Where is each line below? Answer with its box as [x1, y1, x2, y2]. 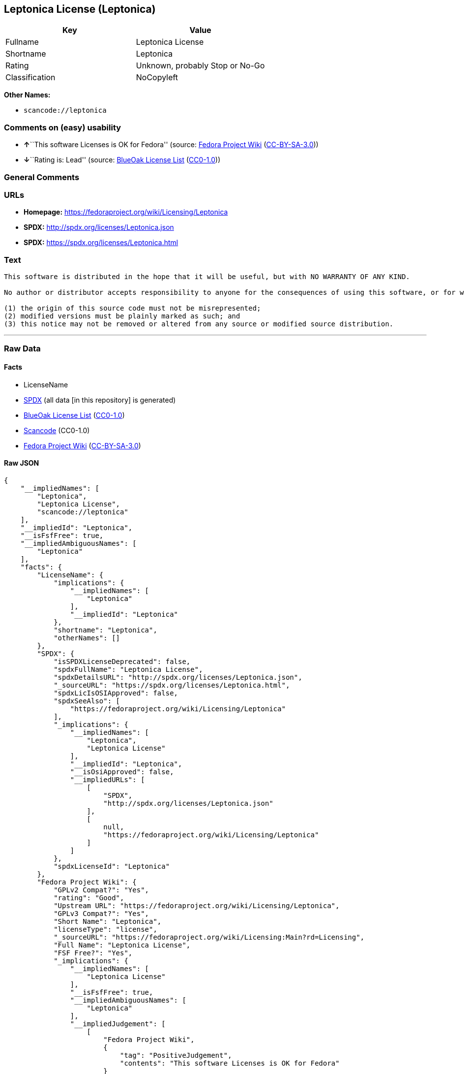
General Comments [4, 172, 80, 182]
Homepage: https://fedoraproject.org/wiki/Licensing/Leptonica [24, 208, 228, 217]
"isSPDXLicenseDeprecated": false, [54, 657, 191, 665]
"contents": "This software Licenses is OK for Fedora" [120, 1059, 340, 1067]
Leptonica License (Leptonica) [4, 3, 156, 15]
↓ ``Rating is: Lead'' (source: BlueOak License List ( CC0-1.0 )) [24, 156, 221, 164]
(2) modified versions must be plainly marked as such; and [4, 312, 240, 320]
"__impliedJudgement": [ [70, 1019, 166, 1028]
